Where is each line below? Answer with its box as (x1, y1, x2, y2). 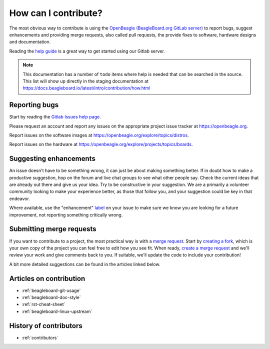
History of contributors (9, 321, 82, 330)
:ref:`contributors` (21, 334, 58, 340)
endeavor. (9, 195, 30, 201)
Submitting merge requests (9, 225, 96, 233)
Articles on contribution (9, 274, 85, 282)
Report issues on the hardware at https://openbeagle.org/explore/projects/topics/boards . (9, 141, 193, 147)
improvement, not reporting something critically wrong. (9, 211, 123, 217)
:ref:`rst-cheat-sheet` (21, 301, 65, 307)
